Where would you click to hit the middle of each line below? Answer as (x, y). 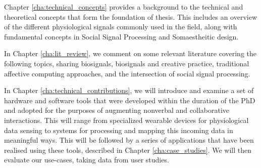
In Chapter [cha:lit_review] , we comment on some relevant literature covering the (130, 53)
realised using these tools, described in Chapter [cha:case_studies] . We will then (128, 150)
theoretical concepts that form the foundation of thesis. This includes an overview (131, 16)
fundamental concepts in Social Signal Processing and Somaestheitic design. (121, 36)
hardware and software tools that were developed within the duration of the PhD (130, 100)
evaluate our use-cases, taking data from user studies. (87, 160)
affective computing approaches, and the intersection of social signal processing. (127, 73)
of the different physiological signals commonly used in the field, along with (121, 27)
